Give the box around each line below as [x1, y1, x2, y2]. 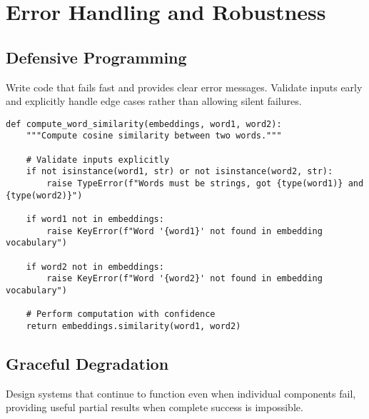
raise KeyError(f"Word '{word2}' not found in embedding [46, 273, 323, 284]
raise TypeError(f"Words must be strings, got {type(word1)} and [46, 178, 364, 189]
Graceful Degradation [6, 352, 169, 374]
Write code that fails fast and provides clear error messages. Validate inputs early [6, 79, 363, 94]
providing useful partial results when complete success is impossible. [6, 400, 303, 415]
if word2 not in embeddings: [26, 261, 164, 272]
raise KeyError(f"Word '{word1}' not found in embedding [46, 226, 323, 236]
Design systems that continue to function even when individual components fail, [6, 385, 356, 400]
